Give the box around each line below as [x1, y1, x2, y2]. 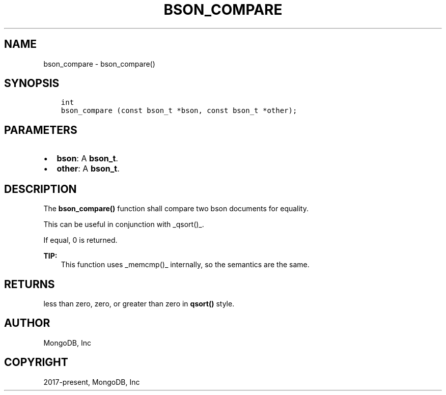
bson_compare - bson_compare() [43, 59, 155, 68]
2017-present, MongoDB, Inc [43, 377, 140, 386]
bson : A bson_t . [57, 153, 118, 164]
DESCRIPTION [4, 182, 77, 195]
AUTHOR [4, 317, 50, 330]
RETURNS [4, 277, 55, 291]
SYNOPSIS [4, 77, 60, 90]
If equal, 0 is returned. [43, 236, 118, 245]
